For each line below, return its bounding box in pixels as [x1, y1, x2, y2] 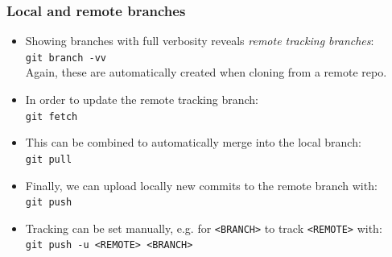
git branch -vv [25, 52, 107, 64]
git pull [25, 153, 72, 165]
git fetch [25, 110, 78, 122]
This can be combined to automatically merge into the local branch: [25, 134, 361, 151]
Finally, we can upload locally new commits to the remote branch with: [25, 176, 378, 193]
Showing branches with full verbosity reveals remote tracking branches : [25, 32, 374, 49]
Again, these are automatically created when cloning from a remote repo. [25, 64, 387, 81]
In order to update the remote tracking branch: [25, 91, 258, 108]
